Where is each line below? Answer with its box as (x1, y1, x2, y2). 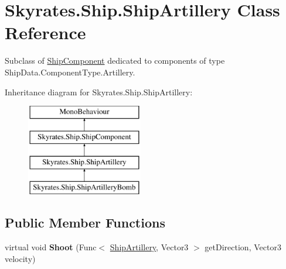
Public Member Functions (5, 213, 165, 232)
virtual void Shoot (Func (5, 241, 97, 253)
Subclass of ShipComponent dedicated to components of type (5, 54, 225, 67)
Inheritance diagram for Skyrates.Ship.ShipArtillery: (5, 85, 193, 98)
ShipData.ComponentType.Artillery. (5, 65, 135, 78)
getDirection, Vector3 (205, 241, 281, 253)
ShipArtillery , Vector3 (110, 241, 189, 253)
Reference (5, 20, 86, 44)
